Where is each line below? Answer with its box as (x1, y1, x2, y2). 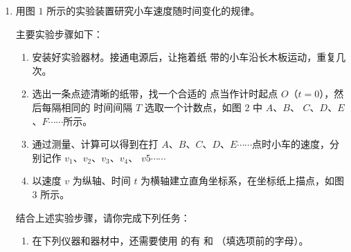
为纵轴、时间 (72, 173, 131, 188)
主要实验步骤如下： (15, 26, 103, 41)
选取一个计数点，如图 (144, 99, 242, 114)
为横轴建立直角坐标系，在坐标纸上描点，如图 (141, 173, 345, 188)
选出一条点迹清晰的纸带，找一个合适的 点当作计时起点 (32, 86, 278, 101)
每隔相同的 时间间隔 (42, 99, 133, 114)
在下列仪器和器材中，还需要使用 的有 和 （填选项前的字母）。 (32, 233, 309, 248)
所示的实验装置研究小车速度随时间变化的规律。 (46, 3, 260, 17)
